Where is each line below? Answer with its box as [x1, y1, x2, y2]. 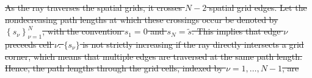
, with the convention [42, 25, 122, 37]
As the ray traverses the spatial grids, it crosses [5, 1, 183, 13]
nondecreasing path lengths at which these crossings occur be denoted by [5, 13, 278, 25]
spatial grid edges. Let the [209, 1, 307, 13]
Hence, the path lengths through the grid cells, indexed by [5, 62, 223, 74]
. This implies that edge [192, 25, 281, 37]
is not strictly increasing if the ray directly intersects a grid [82, 37, 304, 50]
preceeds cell [5, 37, 52, 50]
